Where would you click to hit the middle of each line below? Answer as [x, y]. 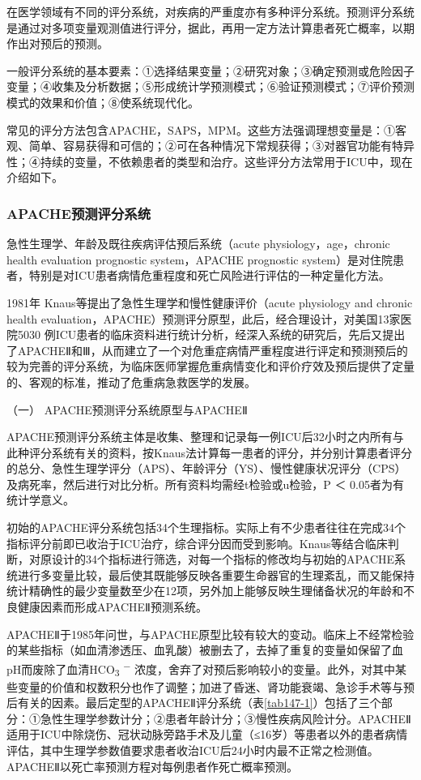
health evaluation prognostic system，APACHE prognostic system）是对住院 [200, 259]
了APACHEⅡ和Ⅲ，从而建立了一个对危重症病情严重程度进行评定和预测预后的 [207, 350]
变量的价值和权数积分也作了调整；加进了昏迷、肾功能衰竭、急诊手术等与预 [216, 686]
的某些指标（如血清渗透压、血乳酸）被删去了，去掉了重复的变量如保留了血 [205, 650]
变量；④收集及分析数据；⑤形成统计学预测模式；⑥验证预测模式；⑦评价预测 [210, 86]
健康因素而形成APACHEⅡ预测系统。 [113, 607]
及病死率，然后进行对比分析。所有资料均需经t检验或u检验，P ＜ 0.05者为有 [205, 484]
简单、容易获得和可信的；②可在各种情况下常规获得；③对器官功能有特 [216, 146]
